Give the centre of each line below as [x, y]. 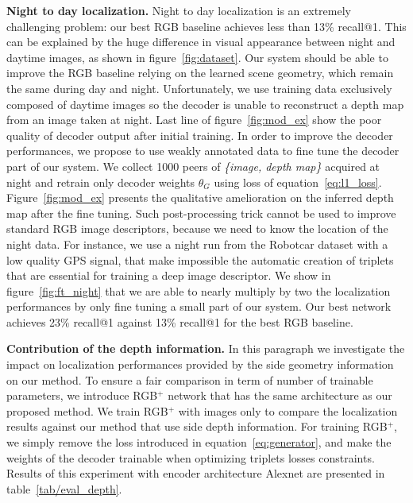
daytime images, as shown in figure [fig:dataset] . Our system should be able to [197, 57]
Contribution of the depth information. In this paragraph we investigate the [206, 348]
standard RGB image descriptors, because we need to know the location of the [197, 228]
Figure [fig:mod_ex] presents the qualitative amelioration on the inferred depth [200, 197]
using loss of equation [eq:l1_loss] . [298, 182]
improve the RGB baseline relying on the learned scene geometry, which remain [200, 73]
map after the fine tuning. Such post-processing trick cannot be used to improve [201, 213]
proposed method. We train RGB [87, 410]
